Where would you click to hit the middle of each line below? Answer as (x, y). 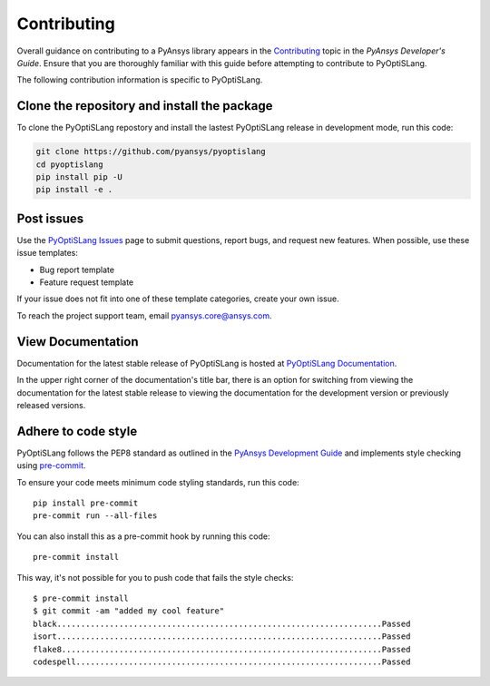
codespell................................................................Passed (222, 661)
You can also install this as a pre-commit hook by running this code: (143, 536)
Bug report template (77, 269)
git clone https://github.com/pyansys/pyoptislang (151, 152)
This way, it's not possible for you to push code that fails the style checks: (155, 577)
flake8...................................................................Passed (222, 649)
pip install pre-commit (86, 503)
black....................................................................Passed (222, 623)
